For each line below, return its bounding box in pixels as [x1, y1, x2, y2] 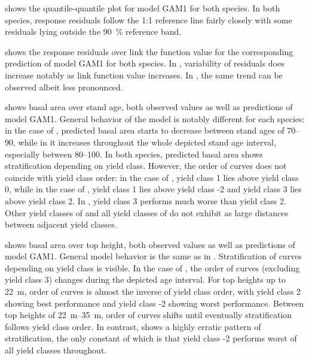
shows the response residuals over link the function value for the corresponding [5, 45, 293, 58]
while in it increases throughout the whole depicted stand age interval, [18, 135, 276, 148]
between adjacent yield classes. [5, 218, 117, 231]
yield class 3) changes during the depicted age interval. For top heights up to [5, 273, 286, 286]
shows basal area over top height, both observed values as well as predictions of [5, 238, 295, 250]
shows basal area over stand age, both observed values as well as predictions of [5, 101, 293, 113]
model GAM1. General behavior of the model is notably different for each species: [5, 112, 305, 125]
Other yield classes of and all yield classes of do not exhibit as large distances [5, 206, 289, 219]
